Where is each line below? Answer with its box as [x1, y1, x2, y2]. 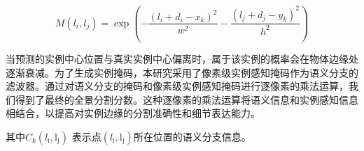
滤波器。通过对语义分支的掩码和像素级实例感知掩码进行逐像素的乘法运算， [6, 79, 349, 93]
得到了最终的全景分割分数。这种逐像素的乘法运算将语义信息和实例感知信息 [15, 92, 358, 106]
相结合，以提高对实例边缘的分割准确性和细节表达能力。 [6, 106, 260, 120]
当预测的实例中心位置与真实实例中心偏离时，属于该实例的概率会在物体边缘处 [6, 51, 358, 65]
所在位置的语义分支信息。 [133, 129, 251, 143]
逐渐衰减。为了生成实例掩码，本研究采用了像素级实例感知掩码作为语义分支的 [6, 65, 358, 79]
